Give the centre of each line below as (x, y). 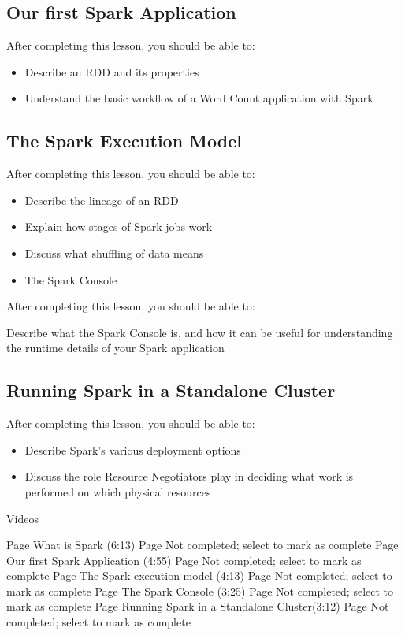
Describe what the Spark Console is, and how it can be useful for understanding (200, 332)
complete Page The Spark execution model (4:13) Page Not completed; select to (199, 576)
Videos (22, 518)
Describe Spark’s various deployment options (133, 449)
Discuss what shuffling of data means (114, 253)
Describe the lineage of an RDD (102, 200)
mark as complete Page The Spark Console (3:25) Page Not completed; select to (200, 590)
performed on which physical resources (118, 491)
